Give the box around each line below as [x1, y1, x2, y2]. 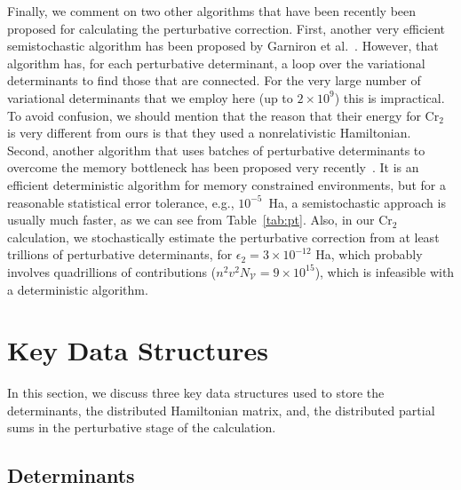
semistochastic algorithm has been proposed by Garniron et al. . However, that [7, 36, 439, 55]
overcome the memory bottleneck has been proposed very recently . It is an [7, 158, 419, 177]
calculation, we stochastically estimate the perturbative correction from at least [7, 227, 440, 246]
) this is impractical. [334, 88, 445, 107]
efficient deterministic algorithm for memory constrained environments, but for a [7, 175, 447, 194]
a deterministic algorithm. [7, 280, 148, 298]
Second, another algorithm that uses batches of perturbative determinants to [7, 140, 425, 159]
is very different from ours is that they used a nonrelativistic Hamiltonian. [7, 123, 411, 142]
